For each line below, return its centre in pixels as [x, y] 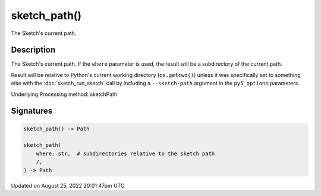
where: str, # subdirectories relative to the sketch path [125, 153]
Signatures [32, 111]
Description [33, 50]
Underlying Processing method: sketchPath [64, 94]
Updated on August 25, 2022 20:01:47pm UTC [68, 185]
